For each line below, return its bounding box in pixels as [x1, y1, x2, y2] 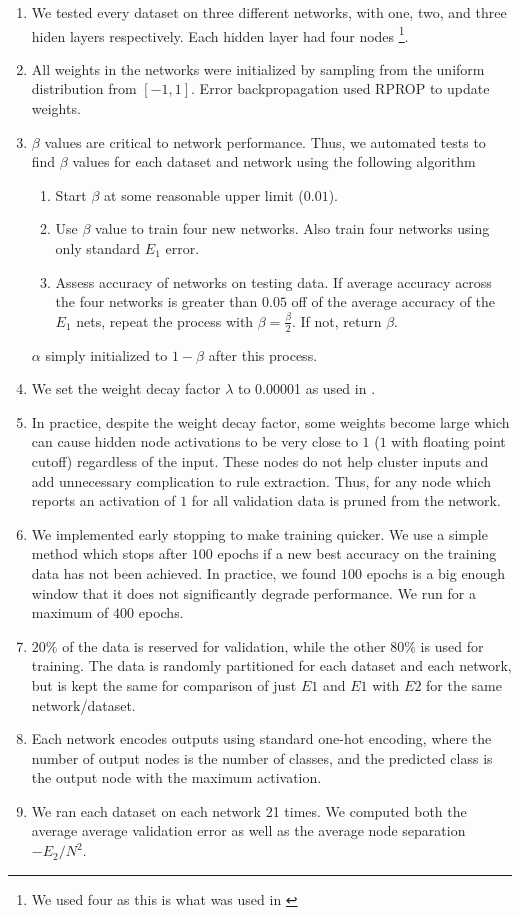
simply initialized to [45, 344, 168, 365]
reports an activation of [31, 490, 176, 511]
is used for [420, 635, 484, 656]
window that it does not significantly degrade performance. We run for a [31, 582, 476, 603]
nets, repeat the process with [76, 310, 254, 331]
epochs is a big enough [366, 562, 505, 583]
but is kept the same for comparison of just [31, 674, 297, 695]
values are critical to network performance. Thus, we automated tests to [44, 131, 486, 152]
